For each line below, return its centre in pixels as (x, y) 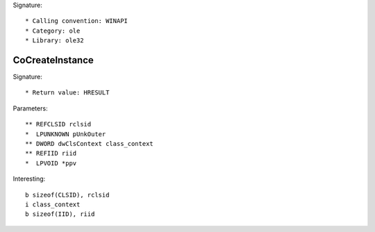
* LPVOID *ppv (51, 163)
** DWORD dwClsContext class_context (90, 144)
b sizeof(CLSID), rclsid (67, 195)
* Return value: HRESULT (67, 93)
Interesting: (29, 179)
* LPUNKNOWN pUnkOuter (66, 134)
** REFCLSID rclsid (58, 124)
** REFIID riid (51, 154)
